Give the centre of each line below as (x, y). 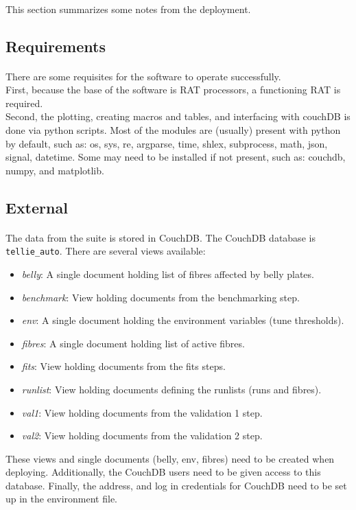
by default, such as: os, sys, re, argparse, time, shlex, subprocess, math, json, (167, 143)
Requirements (56, 46)
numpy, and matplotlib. (55, 170)
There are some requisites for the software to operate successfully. (143, 76)
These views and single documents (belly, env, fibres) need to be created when (170, 458)
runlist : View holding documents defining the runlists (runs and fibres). (171, 389)
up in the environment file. (62, 499)
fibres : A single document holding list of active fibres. (133, 343)
